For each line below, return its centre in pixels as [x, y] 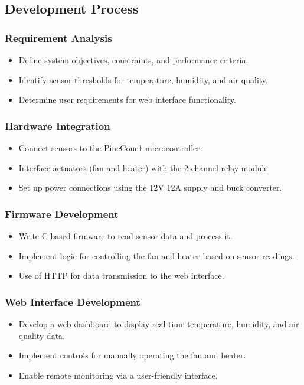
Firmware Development [62, 213]
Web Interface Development [73, 301]
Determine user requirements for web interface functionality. [127, 99]
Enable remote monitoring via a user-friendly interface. [118, 375]
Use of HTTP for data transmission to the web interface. [121, 275]
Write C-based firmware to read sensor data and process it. [125, 236]
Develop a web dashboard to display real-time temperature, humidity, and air [159, 324]
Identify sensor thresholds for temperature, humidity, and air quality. [143, 79]
